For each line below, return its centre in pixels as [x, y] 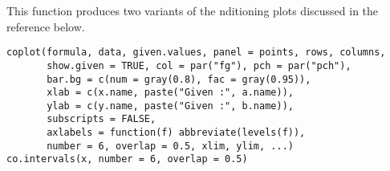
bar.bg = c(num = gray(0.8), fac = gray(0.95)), [179, 79]
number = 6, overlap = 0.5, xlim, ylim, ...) [170, 146]
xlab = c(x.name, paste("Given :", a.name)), [170, 93]
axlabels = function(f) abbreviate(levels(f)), [176, 133]
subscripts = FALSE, [102, 119]
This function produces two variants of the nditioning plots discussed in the [193, 10]
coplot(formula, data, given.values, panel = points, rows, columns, [196, 53]
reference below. [46, 26]
